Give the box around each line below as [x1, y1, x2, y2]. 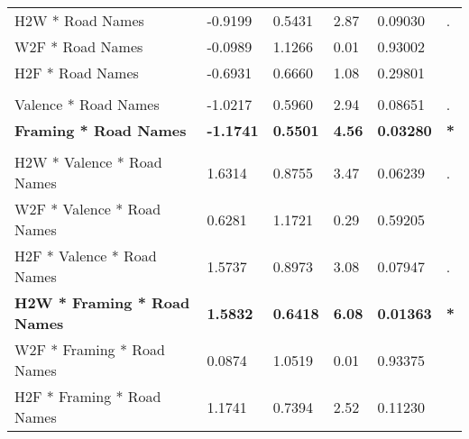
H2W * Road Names [14, 10, 144, 31]
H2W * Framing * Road [14, 292, 190, 313]
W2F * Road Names [14, 36, 143, 57]
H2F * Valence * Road [14, 245, 157, 266]
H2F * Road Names [14, 62, 139, 83]
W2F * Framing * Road [14, 339, 165, 360]
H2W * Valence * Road [14, 151, 162, 172]
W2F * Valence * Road [14, 198, 161, 219]
